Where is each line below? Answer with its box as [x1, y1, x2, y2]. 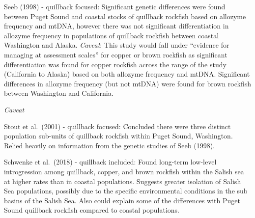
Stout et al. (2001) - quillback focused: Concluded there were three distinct [4, 121, 231, 131]
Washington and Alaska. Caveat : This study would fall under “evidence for [4, 40, 229, 50]
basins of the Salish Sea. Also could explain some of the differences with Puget [4, 195, 240, 205]
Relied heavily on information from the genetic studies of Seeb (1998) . [4, 140, 215, 150]
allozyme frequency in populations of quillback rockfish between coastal [4, 30, 219, 40]
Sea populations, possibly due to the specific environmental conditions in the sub [4, 186, 248, 196]
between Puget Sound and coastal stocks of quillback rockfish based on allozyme [4, 11, 246, 21]
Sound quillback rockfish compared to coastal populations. [4, 205, 179, 215]
